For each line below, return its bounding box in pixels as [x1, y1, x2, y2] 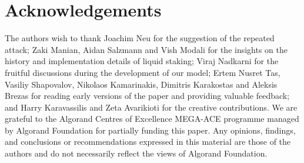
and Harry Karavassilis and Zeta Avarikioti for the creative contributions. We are [5, 101, 298, 113]
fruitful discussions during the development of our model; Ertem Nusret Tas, [5, 66, 280, 78]
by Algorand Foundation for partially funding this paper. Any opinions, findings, [5, 124, 296, 136]
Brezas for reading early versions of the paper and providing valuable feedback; [5, 89, 290, 102]
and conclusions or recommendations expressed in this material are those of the [5, 135, 291, 148]
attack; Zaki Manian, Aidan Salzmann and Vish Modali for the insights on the [5, 43, 288, 55]
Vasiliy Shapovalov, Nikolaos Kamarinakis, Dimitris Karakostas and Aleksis [5, 78, 278, 90]
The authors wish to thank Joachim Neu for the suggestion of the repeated [5, 32, 275, 44]
